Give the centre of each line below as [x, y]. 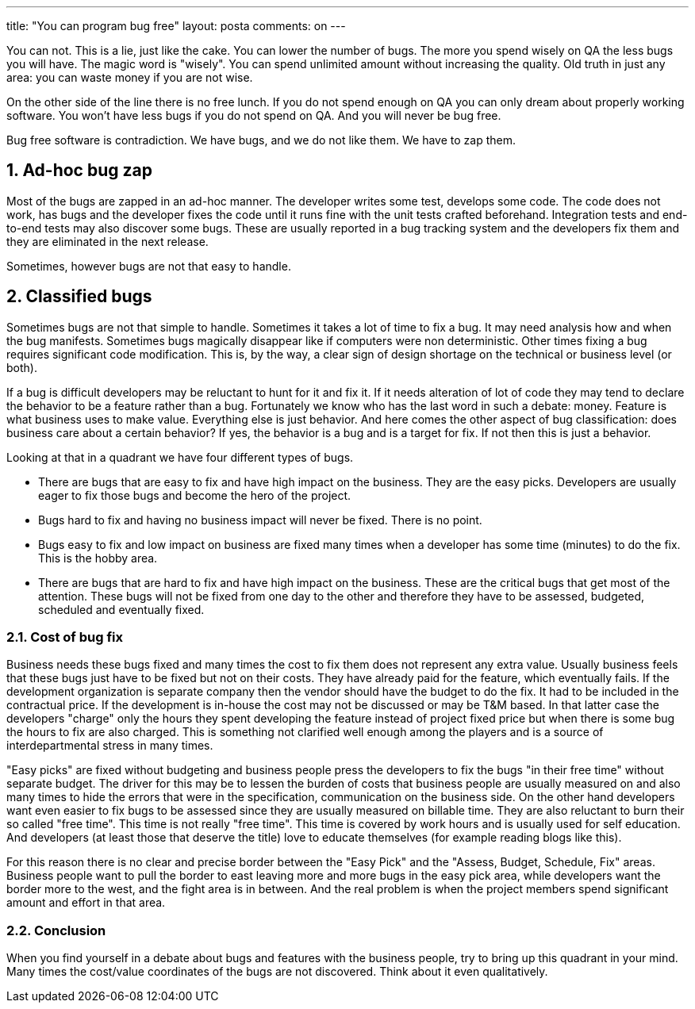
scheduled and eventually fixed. [121, 609]
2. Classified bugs [79, 297]
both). [22, 367]
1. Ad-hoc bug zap [79, 171]
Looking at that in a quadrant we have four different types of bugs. [180, 457]
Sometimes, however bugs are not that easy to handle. [149, 266]
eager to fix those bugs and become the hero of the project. [195, 495]
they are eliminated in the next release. [108, 241]
